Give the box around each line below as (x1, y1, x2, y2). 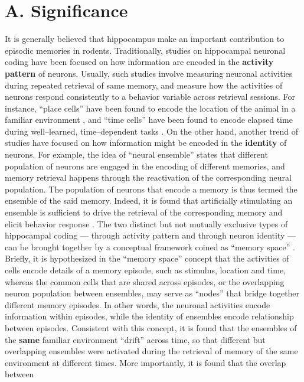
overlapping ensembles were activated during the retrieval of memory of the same (5, 345, 298, 357)
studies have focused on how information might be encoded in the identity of (5, 136, 287, 149)
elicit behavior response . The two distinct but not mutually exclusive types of (5, 217, 288, 230)
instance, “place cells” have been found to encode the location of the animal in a (5, 102, 296, 114)
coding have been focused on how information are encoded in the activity (5, 55, 274, 68)
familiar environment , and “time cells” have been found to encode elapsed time (5, 113, 293, 126)
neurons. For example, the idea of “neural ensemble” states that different (5, 148, 268, 161)
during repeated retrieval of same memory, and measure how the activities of (5, 79, 283, 91)
